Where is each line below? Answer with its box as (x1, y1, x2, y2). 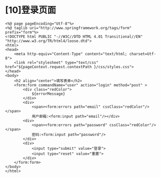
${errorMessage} (31, 91, 65, 96)
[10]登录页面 (5, 4, 56, 16)
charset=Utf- (129, 51, 156, 56)
